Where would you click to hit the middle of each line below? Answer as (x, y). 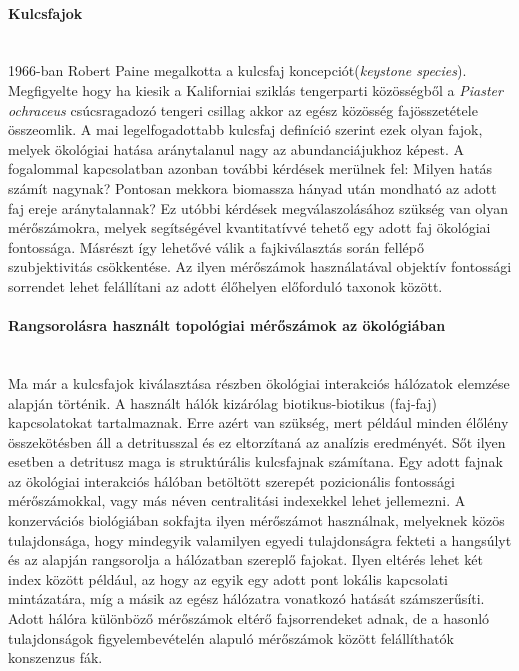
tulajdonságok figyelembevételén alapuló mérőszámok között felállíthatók (231, 637)
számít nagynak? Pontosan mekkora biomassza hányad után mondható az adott (252, 187)
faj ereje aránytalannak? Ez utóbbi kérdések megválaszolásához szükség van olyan (258, 207)
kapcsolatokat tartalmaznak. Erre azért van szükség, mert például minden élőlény (258, 422)
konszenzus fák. (55, 657)
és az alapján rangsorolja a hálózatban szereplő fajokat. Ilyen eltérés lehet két (245, 559)
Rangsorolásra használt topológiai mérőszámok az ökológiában (227, 325)
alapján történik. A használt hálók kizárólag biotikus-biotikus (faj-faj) (222, 402)
